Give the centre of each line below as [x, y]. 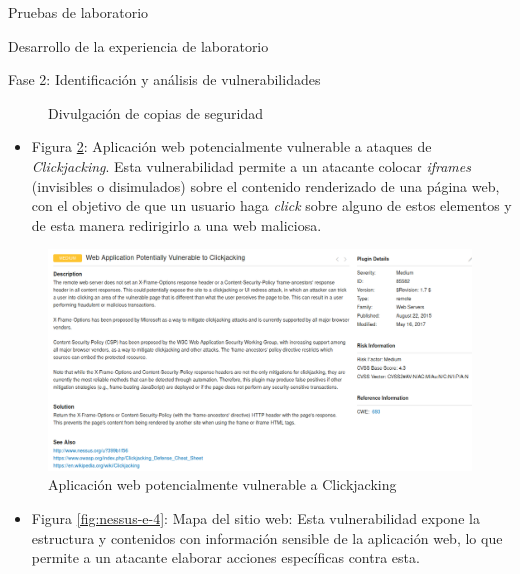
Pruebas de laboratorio [78, 12]
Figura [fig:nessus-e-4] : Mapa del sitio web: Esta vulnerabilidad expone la [255, 518]
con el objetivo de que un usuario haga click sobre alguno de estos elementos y [271, 205]
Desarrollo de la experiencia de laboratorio [138, 45]
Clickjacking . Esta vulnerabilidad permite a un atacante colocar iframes [251, 165]
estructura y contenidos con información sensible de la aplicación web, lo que [267, 537]
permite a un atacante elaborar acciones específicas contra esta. [225, 557]
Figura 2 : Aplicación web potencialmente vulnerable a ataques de [231, 146]
